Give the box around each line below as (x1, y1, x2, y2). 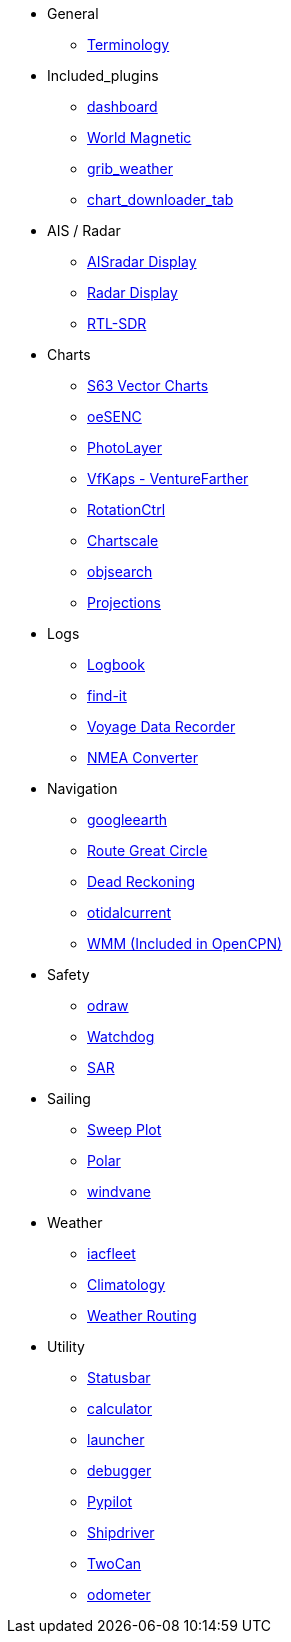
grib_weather (87, 160, 173, 177)
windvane (87, 1183, 151, 1200)
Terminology (87, 36, 170, 53)
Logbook (87, 656, 145, 673)
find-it (87, 687, 127, 704)
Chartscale (87, 532, 159, 549)
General (47, 5, 99, 22)
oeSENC (87, 408, 142, 425)
